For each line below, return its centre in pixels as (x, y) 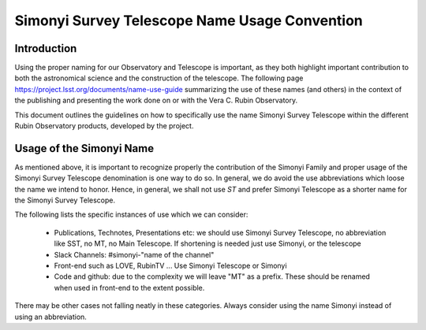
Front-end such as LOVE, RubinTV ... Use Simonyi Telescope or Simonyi (170, 266)
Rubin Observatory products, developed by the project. (104, 126)
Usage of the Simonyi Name (84, 148)
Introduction (46, 48)
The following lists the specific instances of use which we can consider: (131, 215)
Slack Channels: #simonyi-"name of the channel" (134, 254)
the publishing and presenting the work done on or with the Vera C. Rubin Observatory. (156, 100)
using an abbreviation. (50, 317)
